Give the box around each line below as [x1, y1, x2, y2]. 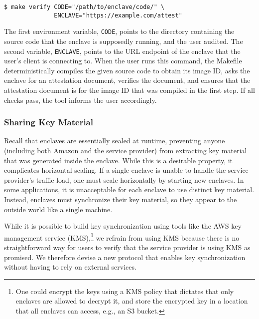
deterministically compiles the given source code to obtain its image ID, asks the [4, 65, 250, 75]
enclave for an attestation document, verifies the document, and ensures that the [4, 75, 251, 85]
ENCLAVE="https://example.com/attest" [54, 11, 182, 19]
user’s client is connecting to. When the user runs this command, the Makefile [4, 55, 242, 66]
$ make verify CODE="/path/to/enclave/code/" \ [4, 3, 165, 10]
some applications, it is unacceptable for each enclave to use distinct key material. [4, 184, 255, 195]
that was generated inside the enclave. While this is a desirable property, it [4, 155, 233, 165]
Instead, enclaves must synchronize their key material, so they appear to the [4, 194, 237, 204]
